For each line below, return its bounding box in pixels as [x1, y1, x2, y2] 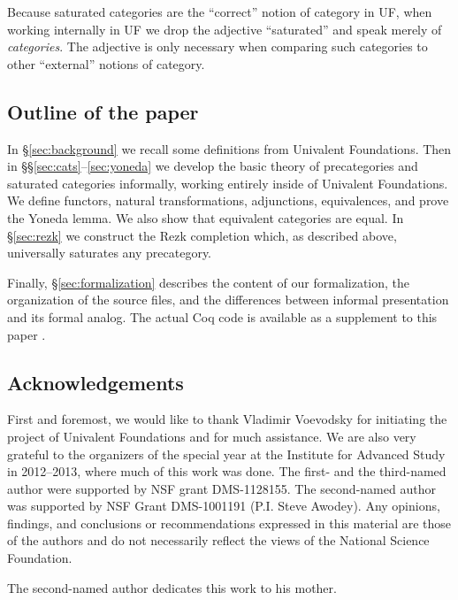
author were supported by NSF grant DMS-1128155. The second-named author [7, 479, 436, 497]
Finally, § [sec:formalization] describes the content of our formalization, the [7, 273, 410, 291]
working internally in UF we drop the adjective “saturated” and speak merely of [7, 19, 442, 38]
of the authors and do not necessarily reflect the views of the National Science [7, 531, 430, 550]
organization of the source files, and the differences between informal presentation [7, 290, 449, 309]
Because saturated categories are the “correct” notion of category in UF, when [7, 3, 432, 20]
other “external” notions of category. [7, 54, 205, 73]
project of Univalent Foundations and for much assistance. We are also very [7, 427, 416, 445]
